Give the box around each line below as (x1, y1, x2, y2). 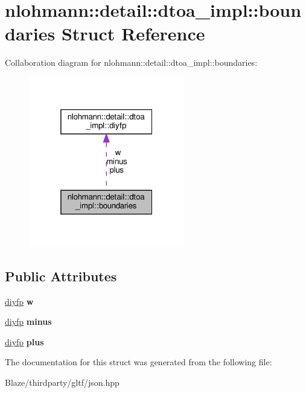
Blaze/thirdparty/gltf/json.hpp (5, 376, 120, 389)
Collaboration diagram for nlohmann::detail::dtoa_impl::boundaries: (5, 56, 258, 69)
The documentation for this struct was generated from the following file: (5, 356, 272, 368)
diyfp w (5, 295, 34, 307)
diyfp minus (5, 315, 52, 328)
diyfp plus (5, 335, 44, 348)
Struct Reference (61, 21, 205, 46)
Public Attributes (5, 266, 117, 285)
